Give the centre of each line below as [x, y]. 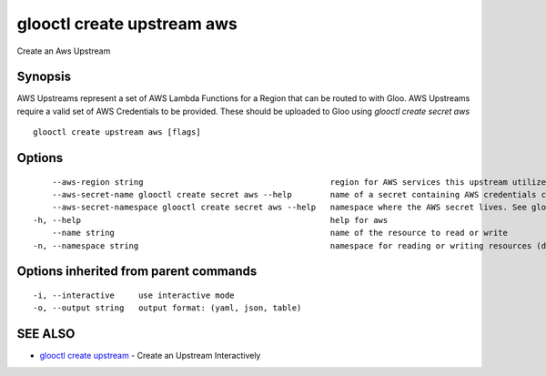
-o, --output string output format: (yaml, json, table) [167, 308]
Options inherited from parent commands [137, 272]
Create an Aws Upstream [64, 51]
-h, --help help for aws [211, 220]
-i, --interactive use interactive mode [134, 295]
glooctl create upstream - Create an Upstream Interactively [150, 356]
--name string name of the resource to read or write [280, 233]
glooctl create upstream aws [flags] [117, 132]
